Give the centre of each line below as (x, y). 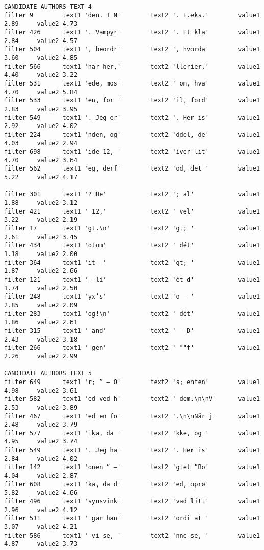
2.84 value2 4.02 (41, 459)
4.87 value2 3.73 (41, 544)
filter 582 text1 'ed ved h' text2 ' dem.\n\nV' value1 (132, 399)
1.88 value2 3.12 (41, 203)
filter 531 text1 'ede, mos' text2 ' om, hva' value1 (132, 83)
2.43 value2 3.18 (41, 339)
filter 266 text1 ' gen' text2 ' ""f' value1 (132, 348)
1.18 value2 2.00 (41, 254)
